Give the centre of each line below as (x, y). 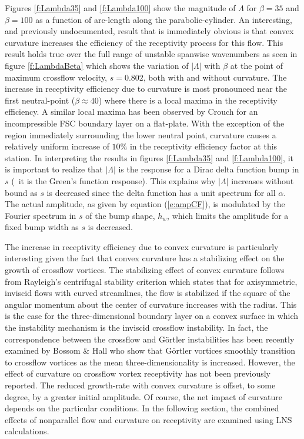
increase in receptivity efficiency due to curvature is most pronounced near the (146, 89)
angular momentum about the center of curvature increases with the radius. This (151, 304)
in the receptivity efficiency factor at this (203, 146)
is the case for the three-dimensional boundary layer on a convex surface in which (152, 316)
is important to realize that (54, 169)
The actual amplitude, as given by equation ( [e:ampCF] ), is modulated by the (145, 204)
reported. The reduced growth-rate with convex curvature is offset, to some (140, 385)
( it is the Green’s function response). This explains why (113, 180)
